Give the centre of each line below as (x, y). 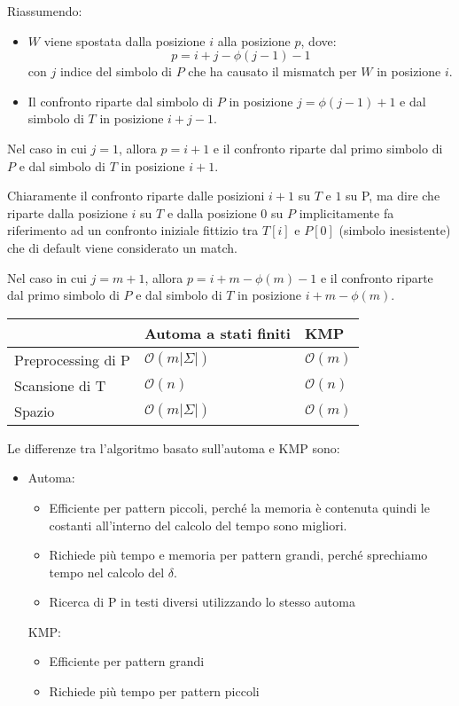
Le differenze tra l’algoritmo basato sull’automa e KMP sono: (174, 447)
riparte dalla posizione (67, 212)
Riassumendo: (45, 11)
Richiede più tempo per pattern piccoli (154, 691)
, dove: (319, 40)
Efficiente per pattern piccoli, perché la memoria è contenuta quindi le (239, 507)
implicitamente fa (346, 212)
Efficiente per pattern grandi (127, 661)
